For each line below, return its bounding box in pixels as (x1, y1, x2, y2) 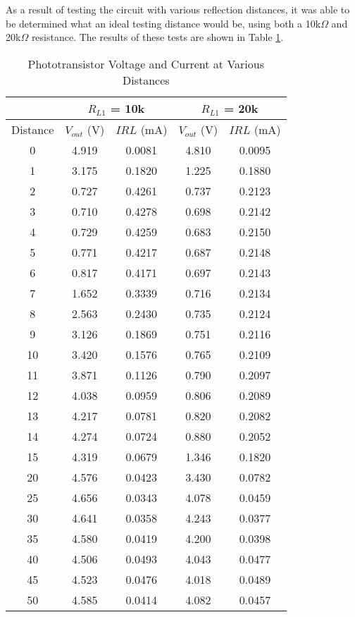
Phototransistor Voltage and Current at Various (27, 55, 264, 72)
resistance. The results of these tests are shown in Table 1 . (31, 30, 284, 44)
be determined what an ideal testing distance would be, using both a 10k (6, 16, 321, 30)
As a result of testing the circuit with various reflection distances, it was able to (6, 2, 350, 16)
